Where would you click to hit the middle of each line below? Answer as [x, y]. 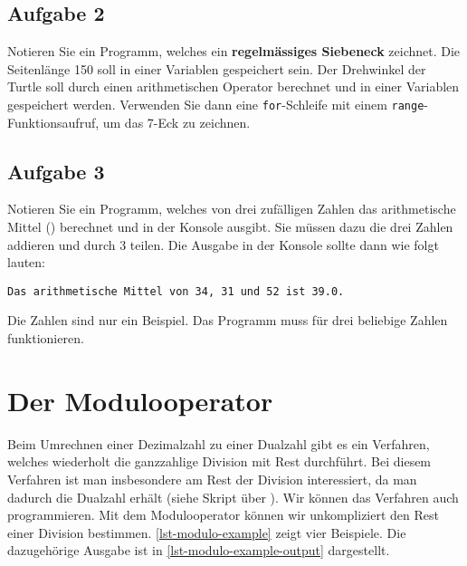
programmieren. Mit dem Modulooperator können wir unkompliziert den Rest [223, 515]
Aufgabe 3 [56, 171]
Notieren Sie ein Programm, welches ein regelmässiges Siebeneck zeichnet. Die [234, 51]
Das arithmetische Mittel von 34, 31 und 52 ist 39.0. [176, 291]
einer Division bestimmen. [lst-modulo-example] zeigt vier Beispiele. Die [207, 532]
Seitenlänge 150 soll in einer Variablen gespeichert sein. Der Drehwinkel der [217, 68]
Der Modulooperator [140, 400]
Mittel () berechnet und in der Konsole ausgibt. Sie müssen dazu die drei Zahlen [230, 227]
